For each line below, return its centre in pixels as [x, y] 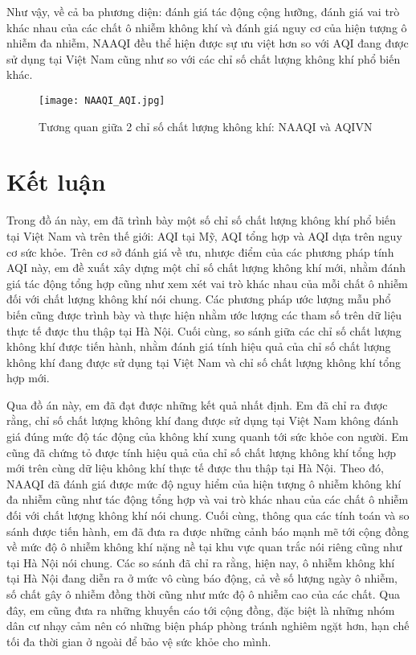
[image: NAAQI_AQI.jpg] [102, 100]
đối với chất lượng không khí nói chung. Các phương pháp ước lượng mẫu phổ [199, 299]
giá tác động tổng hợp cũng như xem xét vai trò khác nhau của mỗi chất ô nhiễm [207, 283]
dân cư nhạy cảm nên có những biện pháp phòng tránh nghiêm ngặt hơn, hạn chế [208, 626]
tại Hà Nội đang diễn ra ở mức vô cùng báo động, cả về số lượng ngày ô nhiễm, [202, 578]
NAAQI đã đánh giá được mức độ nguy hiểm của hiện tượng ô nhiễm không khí [204, 483]
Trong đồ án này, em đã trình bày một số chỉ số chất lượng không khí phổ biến [201, 220]
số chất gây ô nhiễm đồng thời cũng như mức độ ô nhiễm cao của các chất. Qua [204, 594]
